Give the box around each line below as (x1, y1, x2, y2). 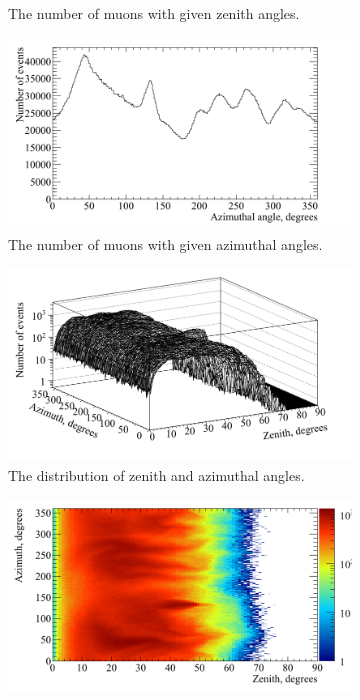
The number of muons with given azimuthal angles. (8, 233, 323, 254)
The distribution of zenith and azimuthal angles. (8, 464, 305, 485)
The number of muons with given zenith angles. (8, 3, 300, 23)
